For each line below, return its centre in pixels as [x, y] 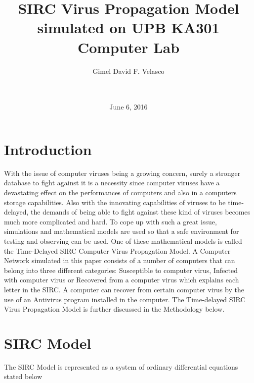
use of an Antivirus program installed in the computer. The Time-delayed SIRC [125, 299]
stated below [23, 376]
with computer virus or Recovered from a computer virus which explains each [122, 280]
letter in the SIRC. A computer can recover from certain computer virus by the [124, 289]
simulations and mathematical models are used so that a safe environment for [122, 231]
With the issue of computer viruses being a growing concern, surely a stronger [122, 173]
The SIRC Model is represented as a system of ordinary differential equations [121, 366]
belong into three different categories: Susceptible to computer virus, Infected [121, 270]
